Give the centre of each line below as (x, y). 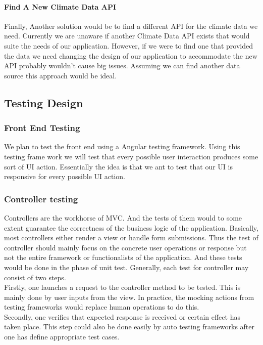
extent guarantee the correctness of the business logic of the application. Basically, (131, 227)
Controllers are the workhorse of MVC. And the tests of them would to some (123, 217)
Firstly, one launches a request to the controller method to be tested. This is (122, 287)
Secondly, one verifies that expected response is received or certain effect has (122, 316)
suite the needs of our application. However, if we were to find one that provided (129, 45)
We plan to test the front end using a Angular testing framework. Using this (122, 146)
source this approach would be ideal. (61, 75)
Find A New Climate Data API (60, 6)
